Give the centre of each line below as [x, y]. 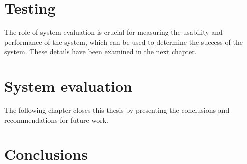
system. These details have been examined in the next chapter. [100, 52]
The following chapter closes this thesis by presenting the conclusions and [117, 110]
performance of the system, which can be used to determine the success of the [124, 42]
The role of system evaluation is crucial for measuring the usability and [113, 32]
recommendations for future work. [56, 120]
